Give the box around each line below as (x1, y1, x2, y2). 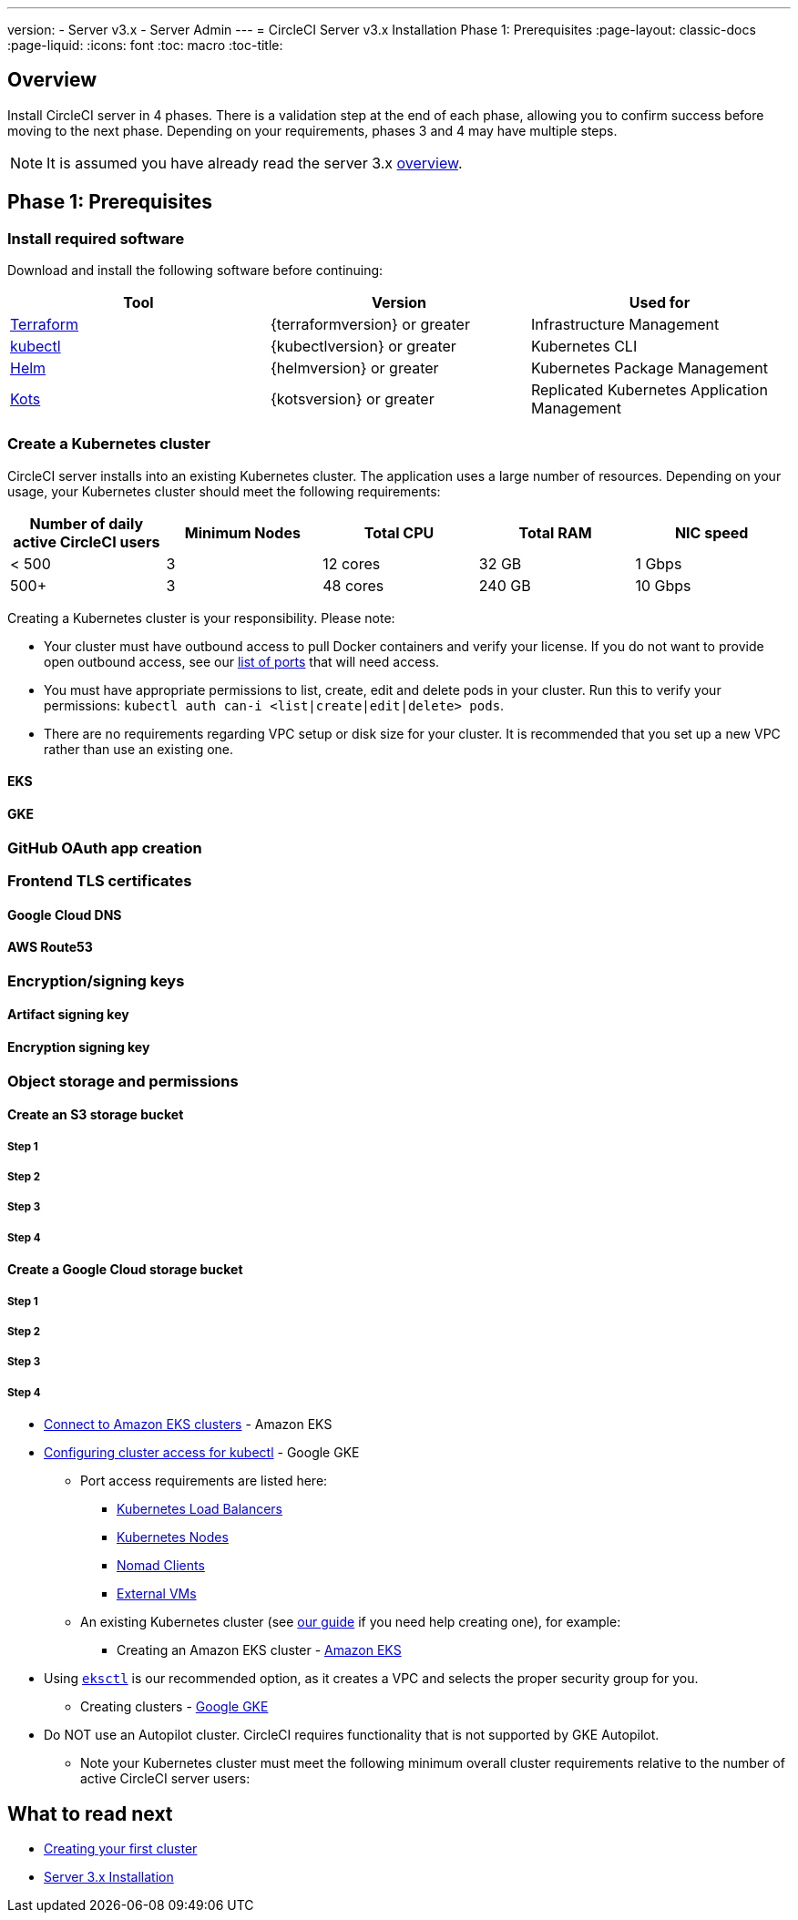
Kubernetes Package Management (530, 359, 768, 378)
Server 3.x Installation (44, 1869, 174, 1885)
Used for (629, 293, 691, 312)
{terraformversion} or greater (270, 315, 470, 334)
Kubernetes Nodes (117, 1529, 229, 1546)
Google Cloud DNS (7, 906, 122, 923)
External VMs (117, 1586, 197, 1602)
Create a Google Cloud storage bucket (7, 1261, 243, 1278)
